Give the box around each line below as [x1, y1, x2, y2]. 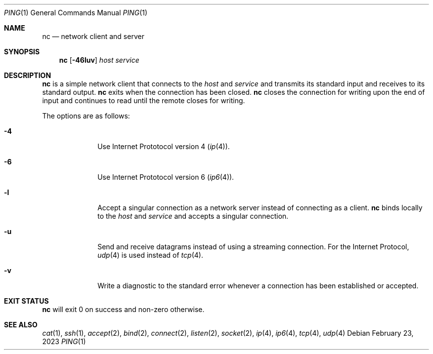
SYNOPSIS [4, 47, 40, 56]
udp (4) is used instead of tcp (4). [97, 251, 203, 259]
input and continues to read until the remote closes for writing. [42, 96, 245, 105]
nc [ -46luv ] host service [59, 56, 139, 64]
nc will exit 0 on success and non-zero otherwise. [42, 305, 205, 314]
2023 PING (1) [42, 337, 86, 346]
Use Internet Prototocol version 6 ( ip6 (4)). [97, 173, 234, 181]
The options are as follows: [42, 112, 130, 120]
